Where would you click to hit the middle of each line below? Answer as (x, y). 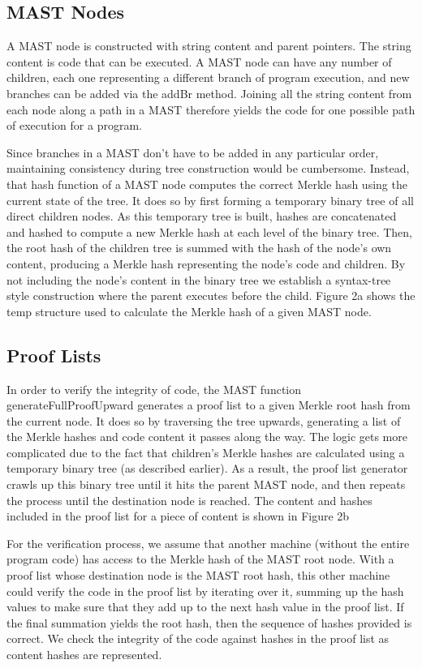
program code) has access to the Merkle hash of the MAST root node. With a (200, 559)
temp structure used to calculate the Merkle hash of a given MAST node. (189, 311)
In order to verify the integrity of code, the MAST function (154, 389)
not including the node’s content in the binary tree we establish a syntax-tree (199, 279)
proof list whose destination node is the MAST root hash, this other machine (198, 575)
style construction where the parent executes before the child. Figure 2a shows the (211, 295)
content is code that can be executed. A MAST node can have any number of (199, 61)
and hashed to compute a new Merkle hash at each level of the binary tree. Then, (209, 231)
